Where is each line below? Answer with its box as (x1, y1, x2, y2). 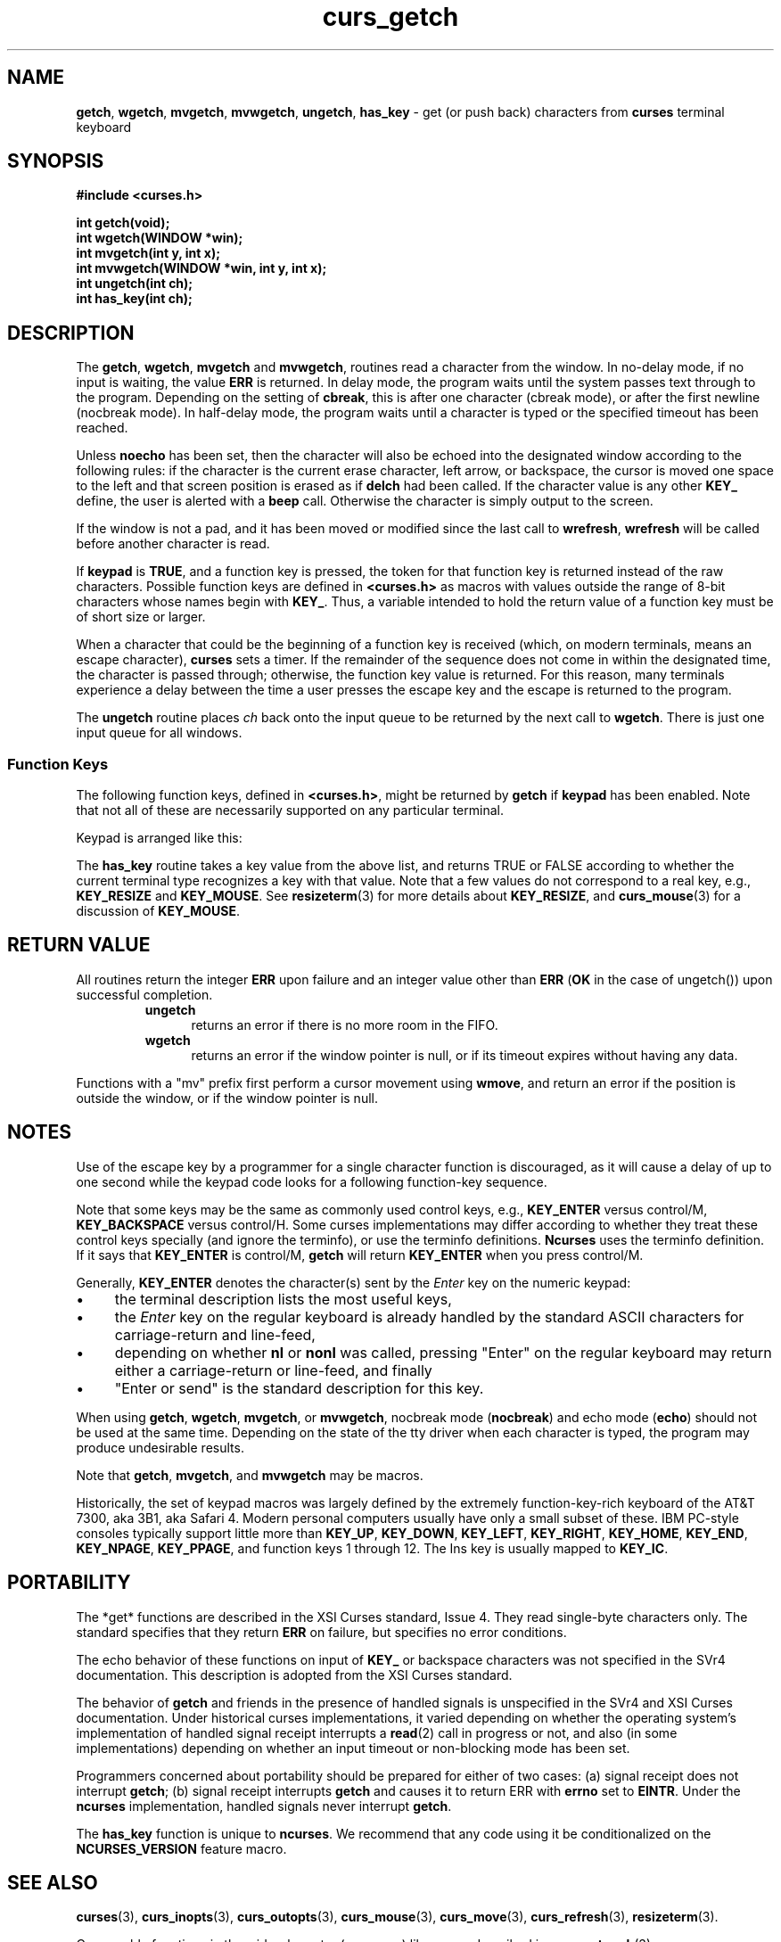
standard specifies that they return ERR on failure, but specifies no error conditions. (76, 1624, 567, 1640)
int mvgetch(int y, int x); (76, 245, 220, 261)
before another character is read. (76, 536, 270, 552)
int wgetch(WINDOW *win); (76, 230, 243, 246)
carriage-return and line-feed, (114, 1325, 316, 1344)
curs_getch (322, 2, 459, 32)
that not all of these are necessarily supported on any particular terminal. (76, 802, 504, 819)
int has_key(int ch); (76, 291, 193, 307)
